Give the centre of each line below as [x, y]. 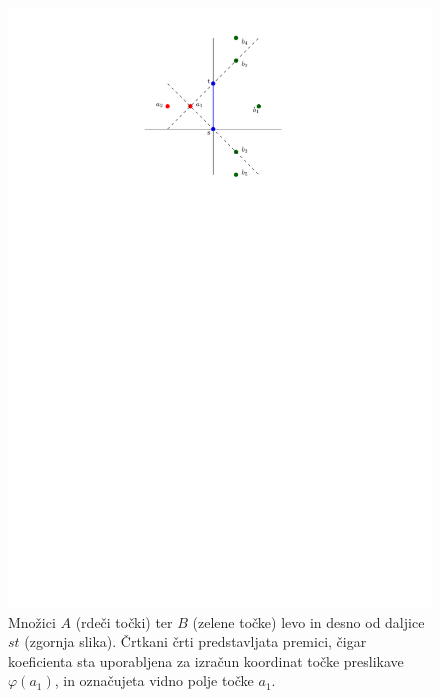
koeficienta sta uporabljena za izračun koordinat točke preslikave [206, 660]
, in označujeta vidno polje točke [154, 680]
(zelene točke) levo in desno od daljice [308, 621]
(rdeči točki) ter [124, 621]
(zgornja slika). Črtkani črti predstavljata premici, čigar [195, 641]
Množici [32, 621]
